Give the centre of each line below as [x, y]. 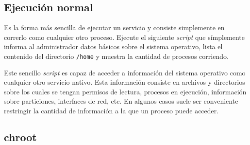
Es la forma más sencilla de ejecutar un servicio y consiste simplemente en [114, 27]
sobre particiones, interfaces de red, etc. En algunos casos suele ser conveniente [121, 101]
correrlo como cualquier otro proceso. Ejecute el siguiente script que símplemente [125, 37]
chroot [20, 137]
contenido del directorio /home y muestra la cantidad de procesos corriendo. [116, 56]
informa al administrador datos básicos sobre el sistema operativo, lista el [113, 46]
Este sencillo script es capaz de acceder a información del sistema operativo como [125, 72]
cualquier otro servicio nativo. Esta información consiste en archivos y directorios [125, 82]
